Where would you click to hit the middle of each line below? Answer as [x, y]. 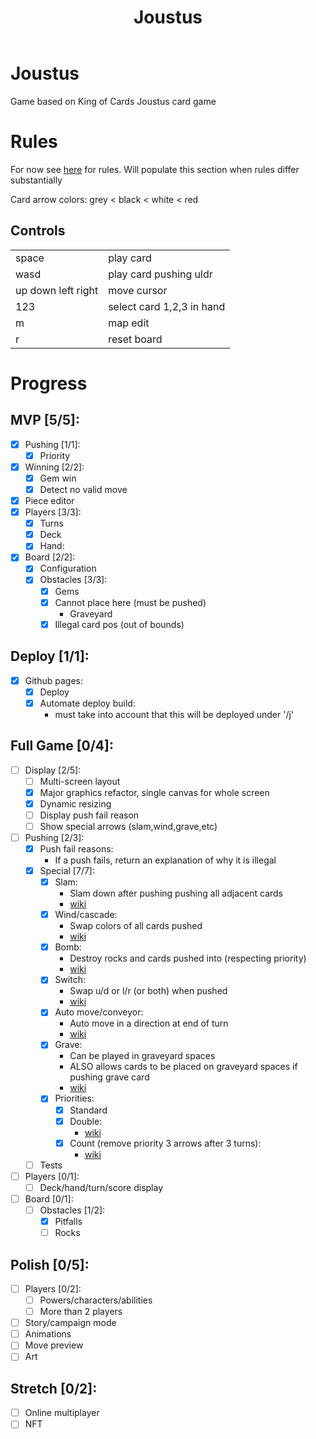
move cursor [138, 290]
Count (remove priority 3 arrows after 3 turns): [165, 1143]
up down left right [57, 290]
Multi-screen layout [80, 781]
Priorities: [74, 1098]
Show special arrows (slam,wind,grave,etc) [128, 826]
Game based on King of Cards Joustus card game [113, 101]
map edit [129, 323]
